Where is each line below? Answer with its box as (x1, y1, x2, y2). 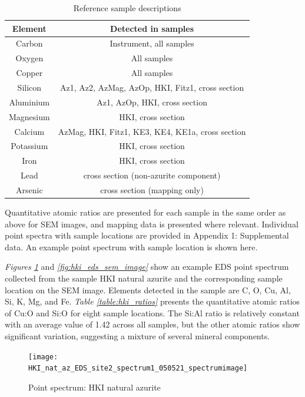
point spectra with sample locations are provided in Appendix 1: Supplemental (5, 229, 289, 241)
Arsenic (16, 183, 43, 196)
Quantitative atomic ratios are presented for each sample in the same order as (5, 206, 286, 218)
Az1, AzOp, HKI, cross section (97, 95, 207, 108)
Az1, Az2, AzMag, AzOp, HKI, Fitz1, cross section (59, 81, 244, 93)
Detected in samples (110, 22, 194, 34)
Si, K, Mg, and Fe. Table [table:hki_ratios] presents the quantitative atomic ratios (5, 295, 300, 307)
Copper (16, 67, 43, 79)
